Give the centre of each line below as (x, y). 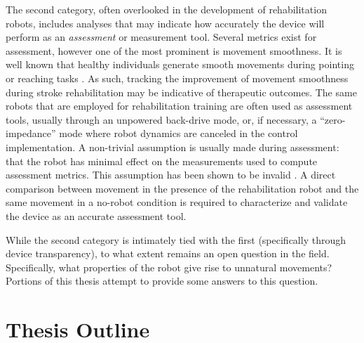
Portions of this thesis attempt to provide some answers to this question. (162, 281)
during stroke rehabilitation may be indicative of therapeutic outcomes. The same (181, 92)
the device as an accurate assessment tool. (96, 215)
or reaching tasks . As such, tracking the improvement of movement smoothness (177, 78)
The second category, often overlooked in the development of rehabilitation (166, 9)
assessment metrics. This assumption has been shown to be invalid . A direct (171, 175)
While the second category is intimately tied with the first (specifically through (176, 239)
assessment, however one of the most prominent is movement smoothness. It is (174, 50)
